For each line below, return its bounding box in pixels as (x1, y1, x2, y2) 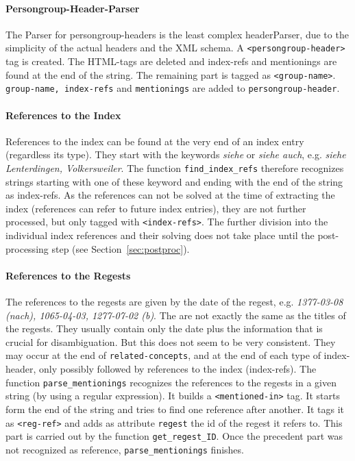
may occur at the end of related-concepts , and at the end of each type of (5, 348, 321, 362)
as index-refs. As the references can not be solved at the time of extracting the (5, 188, 335, 202)
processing (5, 241, 49, 256)
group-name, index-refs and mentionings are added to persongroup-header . (5, 81, 340, 95)
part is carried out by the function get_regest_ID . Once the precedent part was (5, 429, 343, 443)
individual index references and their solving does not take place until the (5, 228, 315, 242)
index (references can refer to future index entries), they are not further (5, 201, 306, 215)
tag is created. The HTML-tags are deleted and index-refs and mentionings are (5, 54, 337, 68)
